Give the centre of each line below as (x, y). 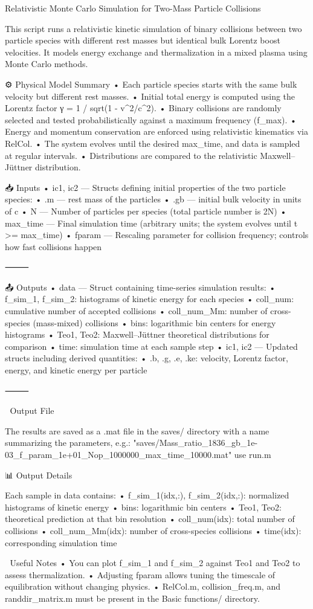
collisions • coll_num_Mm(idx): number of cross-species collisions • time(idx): (153, 530)
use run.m (253, 454)
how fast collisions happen (53, 246)
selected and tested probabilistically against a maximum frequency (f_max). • (151, 119)
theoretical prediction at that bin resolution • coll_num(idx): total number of (150, 519)
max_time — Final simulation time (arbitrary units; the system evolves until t (151, 223)
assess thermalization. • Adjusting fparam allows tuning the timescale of (140, 574)
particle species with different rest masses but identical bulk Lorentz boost (143, 40)
